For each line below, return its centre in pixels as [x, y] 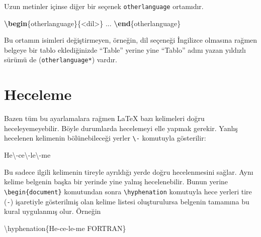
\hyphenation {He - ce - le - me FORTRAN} [65, 228]
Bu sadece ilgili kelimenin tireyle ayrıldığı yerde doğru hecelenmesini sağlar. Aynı [129, 171]
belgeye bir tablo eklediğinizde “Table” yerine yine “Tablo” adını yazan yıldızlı [125, 49]
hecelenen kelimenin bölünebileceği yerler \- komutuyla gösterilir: [105, 138]
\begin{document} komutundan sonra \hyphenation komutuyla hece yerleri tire [128, 191]
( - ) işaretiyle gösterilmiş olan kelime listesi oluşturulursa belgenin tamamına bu [127, 201]
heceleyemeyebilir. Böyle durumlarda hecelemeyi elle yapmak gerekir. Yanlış [121, 128]
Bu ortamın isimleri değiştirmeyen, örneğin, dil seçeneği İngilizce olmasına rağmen [131, 40]
